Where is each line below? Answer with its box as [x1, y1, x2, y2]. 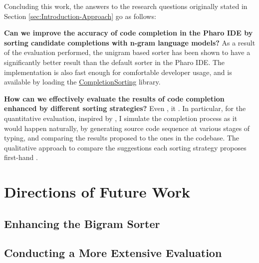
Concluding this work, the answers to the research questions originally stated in [4, 1, 248, 11]
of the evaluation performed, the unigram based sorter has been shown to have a [4, 47, 251, 57]
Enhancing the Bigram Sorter [4, 215, 160, 231]
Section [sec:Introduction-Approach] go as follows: [4, 10, 156, 21]
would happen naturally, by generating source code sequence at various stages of [4, 122, 250, 133]
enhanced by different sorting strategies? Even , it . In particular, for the [4, 103, 246, 113]
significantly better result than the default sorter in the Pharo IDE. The [4, 56, 225, 67]
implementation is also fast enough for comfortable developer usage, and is [4, 66, 232, 77]
